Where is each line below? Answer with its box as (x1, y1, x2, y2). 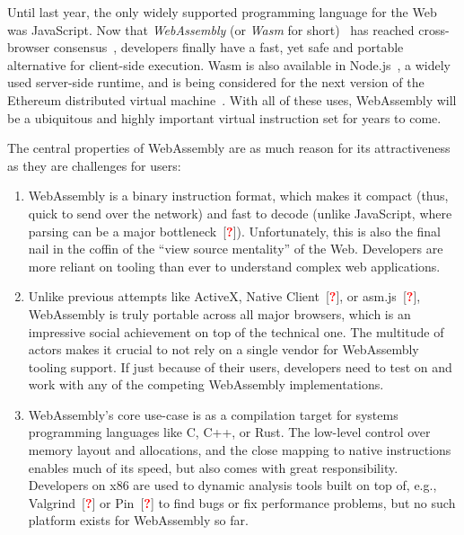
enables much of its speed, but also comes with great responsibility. (28, 458, 398, 477)
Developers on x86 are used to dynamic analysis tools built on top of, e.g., (28, 476, 437, 495)
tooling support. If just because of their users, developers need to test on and (28, 357, 452, 376)
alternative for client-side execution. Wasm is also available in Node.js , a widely (7, 55, 451, 74)
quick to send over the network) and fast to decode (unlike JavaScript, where (28, 203, 452, 222)
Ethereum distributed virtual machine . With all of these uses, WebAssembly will (7, 90, 457, 109)
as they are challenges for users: (7, 156, 181, 174)
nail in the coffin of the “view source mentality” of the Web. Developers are (28, 239, 443, 258)
